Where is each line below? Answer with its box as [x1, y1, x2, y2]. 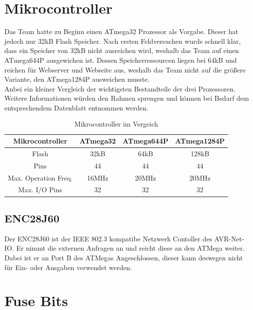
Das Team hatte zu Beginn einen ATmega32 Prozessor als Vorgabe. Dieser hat [4, 26, 238, 36]
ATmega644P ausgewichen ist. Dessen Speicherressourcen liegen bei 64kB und [4, 55, 237, 65]
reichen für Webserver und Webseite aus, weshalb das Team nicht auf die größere [4, 64, 246, 74]
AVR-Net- [214, 233, 244, 243]
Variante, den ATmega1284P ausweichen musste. [4, 74, 150, 84]
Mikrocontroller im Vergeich [74, 119, 158, 129]
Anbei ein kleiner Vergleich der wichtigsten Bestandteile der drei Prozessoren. [4, 83, 235, 93]
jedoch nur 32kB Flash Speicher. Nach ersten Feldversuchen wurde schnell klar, [4, 36, 241, 46]
